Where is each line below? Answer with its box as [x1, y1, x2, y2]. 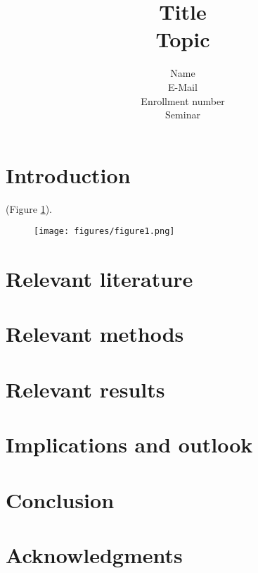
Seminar [165, 107, 200, 122]
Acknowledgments [6, 540, 183, 569]
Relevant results [6, 374, 165, 403]
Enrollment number [141, 93, 225, 108]
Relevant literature [6, 264, 193, 293]
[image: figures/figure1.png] [34, 226, 175, 237]
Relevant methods [6, 319, 184, 348]
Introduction [6, 160, 131, 189]
